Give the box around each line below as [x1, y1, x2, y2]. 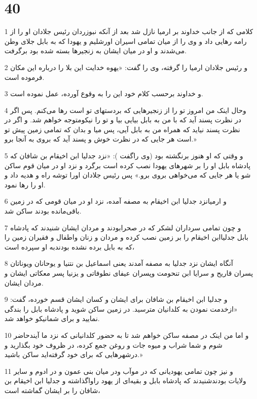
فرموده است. [4, 72, 44, 82]
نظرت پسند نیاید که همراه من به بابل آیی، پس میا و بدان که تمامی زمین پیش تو [4, 124, 240, 134]
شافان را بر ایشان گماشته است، [4, 385, 101, 395]
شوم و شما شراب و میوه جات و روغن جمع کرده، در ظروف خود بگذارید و [4, 339, 222, 350]
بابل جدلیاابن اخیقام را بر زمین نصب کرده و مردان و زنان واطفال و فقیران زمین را [4, 232, 249, 242]
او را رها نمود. [4, 179, 46, 189]
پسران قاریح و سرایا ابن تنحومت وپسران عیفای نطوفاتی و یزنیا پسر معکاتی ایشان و [4, 268, 253, 278]
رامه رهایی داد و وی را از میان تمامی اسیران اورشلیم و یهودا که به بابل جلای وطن [4, 36, 247, 46]
